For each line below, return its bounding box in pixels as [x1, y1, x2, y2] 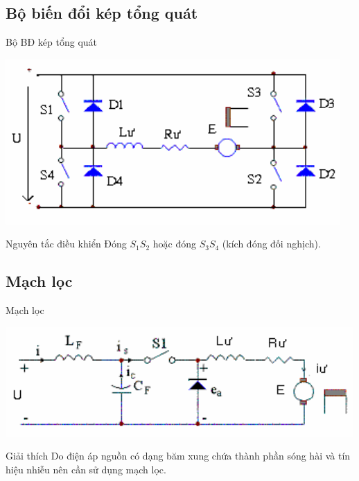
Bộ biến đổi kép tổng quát [6, 2, 198, 24]
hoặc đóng [152, 236, 196, 251]
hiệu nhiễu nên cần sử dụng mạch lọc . [6, 462, 166, 476]
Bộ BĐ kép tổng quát [6, 35, 98, 49]
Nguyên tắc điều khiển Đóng [6, 236, 127, 251]
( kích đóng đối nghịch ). [222, 236, 321, 251]
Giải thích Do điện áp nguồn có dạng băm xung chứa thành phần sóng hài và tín [6, 448, 351, 463]
